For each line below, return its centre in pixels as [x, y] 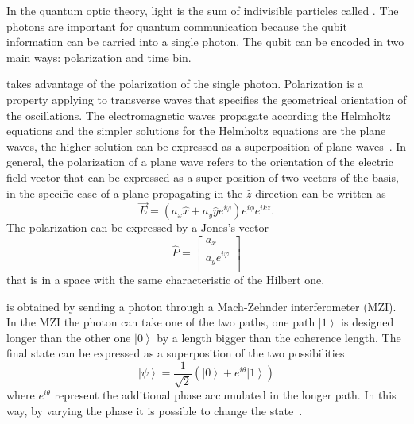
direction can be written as [321, 193]
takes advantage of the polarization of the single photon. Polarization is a [185, 84]
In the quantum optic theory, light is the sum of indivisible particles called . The [203, 10]
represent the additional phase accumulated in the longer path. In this [225, 395]
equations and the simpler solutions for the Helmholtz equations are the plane [196, 131]
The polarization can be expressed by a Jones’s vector [137, 227]
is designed [368, 322]
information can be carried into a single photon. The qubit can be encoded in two [205, 42]
